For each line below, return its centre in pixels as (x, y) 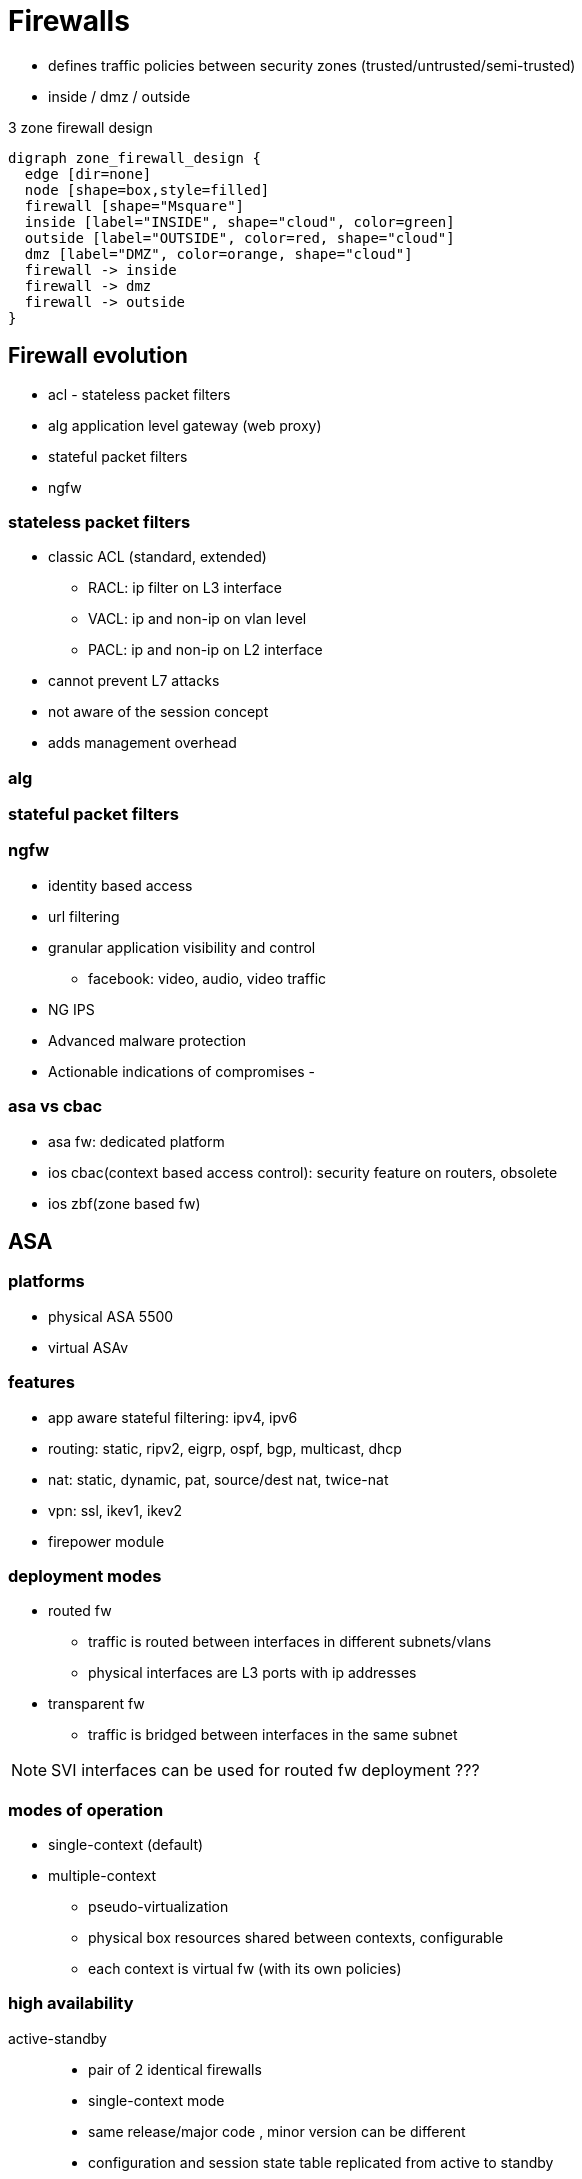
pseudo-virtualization (158, 1907)
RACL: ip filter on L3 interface (185, 588)
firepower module (106, 1541)
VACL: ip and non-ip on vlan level (197, 619)
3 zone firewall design (80, 127)
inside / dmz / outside (119, 96)
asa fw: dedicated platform (136, 1141)
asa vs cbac (55, 1106)
